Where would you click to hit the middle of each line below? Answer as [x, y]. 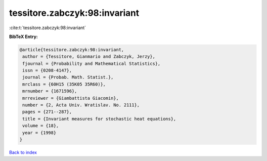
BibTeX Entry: [23, 37]
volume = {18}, [41, 126]
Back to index [23, 152]
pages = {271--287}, [47, 112]
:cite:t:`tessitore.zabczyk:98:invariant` [47, 28]
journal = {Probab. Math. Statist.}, [68, 77]
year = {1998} [39, 133]
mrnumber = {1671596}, [50, 91]
